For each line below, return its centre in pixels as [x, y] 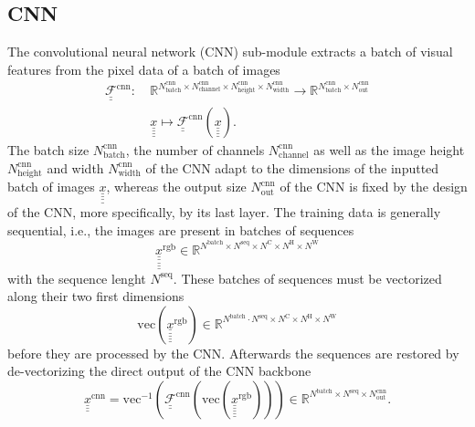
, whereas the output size [176, 187]
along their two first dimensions [96, 296]
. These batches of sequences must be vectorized [307, 278]
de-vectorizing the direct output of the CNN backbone [159, 371]
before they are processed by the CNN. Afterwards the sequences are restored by [233, 353]
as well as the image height [389, 149]
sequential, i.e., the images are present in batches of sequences [181, 229]
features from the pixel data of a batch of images [144, 69]
